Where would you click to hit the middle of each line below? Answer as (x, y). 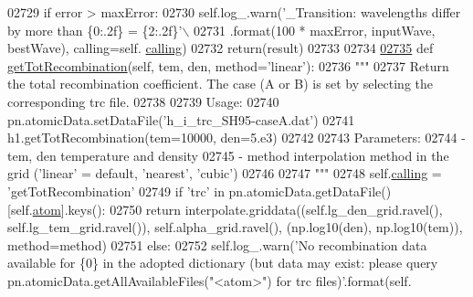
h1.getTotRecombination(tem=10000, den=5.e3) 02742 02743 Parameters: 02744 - (236, 138)
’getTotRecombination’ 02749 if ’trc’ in (116, 191)
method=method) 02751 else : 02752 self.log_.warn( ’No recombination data (217, 244)
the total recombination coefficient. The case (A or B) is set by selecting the (220, 84)
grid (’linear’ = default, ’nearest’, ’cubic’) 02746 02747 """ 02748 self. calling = (225, 173)
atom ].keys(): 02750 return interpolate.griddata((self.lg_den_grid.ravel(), (237, 209)
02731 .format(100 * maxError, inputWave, (315, 30)
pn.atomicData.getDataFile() (310, 191)
